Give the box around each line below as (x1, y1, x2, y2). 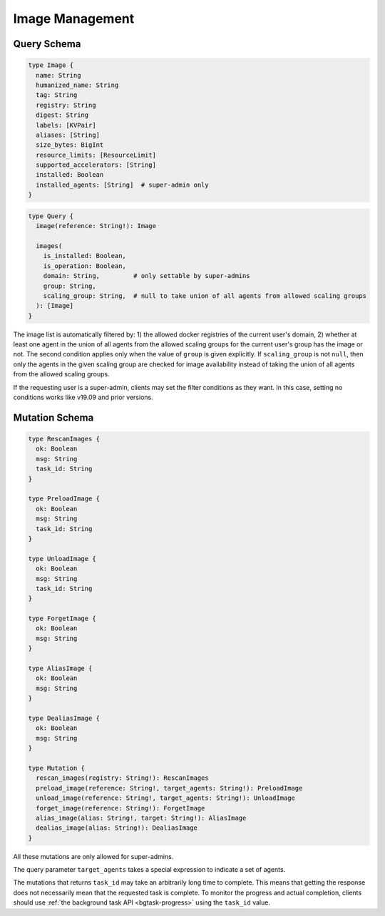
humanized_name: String (36, 81, 119, 89)
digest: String (36, 111, 89, 119)
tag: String (36, 91, 78, 99)
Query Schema (13, 38, 81, 50)
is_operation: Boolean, (43, 262, 126, 270)
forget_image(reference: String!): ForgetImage (36, 804, 205, 812)
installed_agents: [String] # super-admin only (36, 180, 210, 189)
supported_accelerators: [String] (36, 161, 157, 169)
